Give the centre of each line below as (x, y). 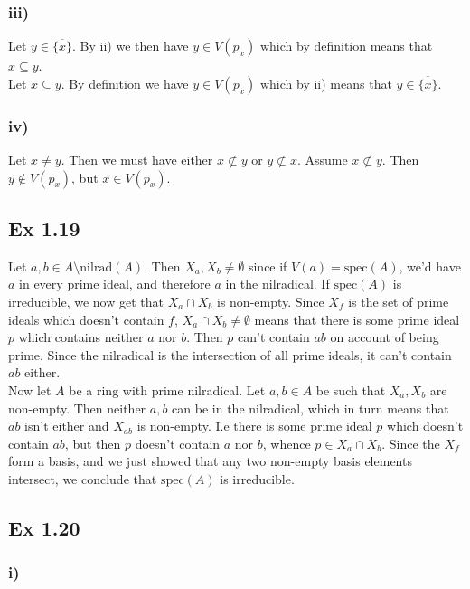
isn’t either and (67, 426)
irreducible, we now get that (86, 302)
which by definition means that (346, 46)
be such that (351, 389)
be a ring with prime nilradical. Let (167, 389)
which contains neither (81, 337)
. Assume (322, 160)
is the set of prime (399, 302)
